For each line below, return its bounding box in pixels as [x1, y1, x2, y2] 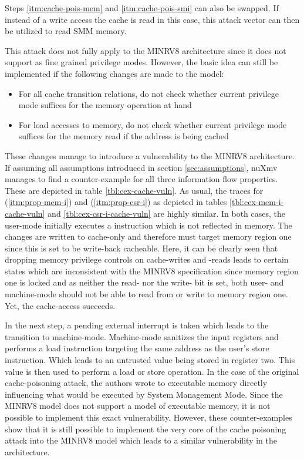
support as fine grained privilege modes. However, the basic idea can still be [5, 56, 278, 68]
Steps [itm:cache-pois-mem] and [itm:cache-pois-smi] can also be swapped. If [5, 2, 279, 14]
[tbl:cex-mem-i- [229, 196, 284, 208]
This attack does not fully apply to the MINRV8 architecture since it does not [5, 44, 286, 56]
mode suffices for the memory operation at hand [18, 99, 192, 111]
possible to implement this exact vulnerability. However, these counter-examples [5, 411, 292, 423]
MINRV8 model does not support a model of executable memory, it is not [5, 399, 271, 412]
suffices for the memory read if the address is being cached [18, 130, 229, 142]
